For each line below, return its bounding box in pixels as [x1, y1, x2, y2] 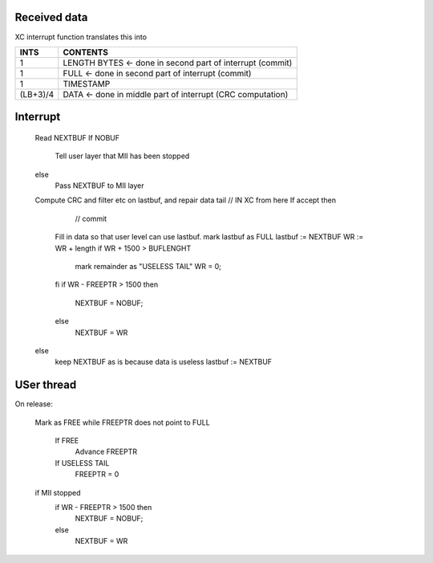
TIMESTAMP [63, 78, 111, 89]
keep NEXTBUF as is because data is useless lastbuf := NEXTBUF [55, 357, 273, 367]
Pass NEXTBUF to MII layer [55, 181, 144, 190]
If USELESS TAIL [55, 458, 110, 467]
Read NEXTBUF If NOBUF [34, 133, 120, 142]
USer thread [14, 378, 77, 392]
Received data [14, 10, 88, 24]
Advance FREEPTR [75, 447, 138, 457]
